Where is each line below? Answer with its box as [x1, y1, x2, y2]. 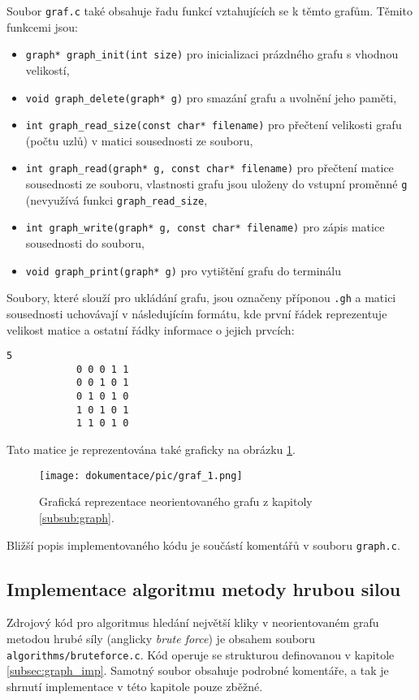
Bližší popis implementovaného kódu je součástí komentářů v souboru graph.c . [6, 536, 400, 553]
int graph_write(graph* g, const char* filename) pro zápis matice [25, 218, 385, 235]
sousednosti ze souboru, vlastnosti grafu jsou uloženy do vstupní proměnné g [25, 175, 408, 192]
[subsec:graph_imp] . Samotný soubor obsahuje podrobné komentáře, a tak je [6, 662, 389, 679]
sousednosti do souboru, [25, 235, 145, 252]
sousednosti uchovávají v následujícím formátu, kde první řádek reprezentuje [6, 305, 387, 322]
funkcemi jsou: [6, 18, 78, 35]
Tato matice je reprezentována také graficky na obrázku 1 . [6, 441, 296, 458]
